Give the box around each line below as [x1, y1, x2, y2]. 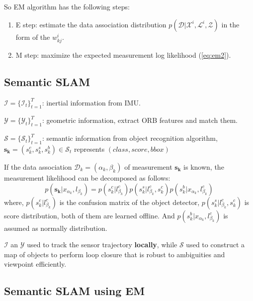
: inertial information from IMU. [42, 97, 141, 107]
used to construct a [186, 239, 245, 250]
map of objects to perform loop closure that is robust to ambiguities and [4, 249, 225, 259]
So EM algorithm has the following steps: [4, 1, 130, 11]
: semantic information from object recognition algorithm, [42, 133, 218, 143]
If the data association [4, 161, 72, 172]
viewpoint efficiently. [4, 259, 67, 269]
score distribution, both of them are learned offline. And [4, 210, 175, 220]
